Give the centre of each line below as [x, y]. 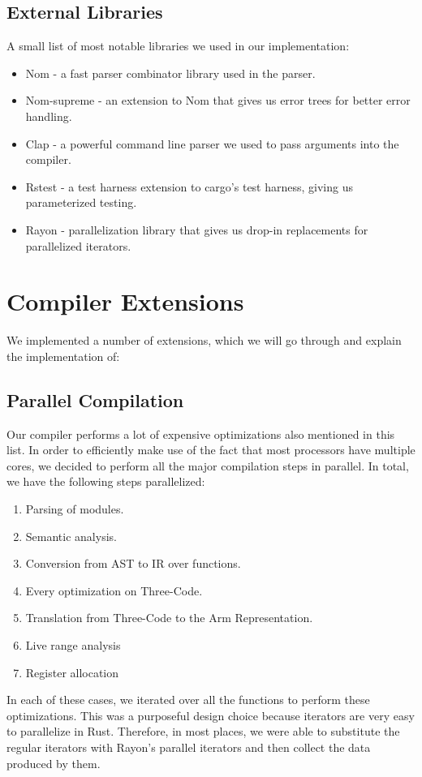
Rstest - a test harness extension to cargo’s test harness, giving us [189, 186]
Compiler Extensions [125, 301]
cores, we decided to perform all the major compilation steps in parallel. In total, [208, 465]
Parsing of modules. [75, 509]
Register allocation [72, 672]
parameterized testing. [81, 202]
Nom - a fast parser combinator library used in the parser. [170, 73]
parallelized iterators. [78, 245]
